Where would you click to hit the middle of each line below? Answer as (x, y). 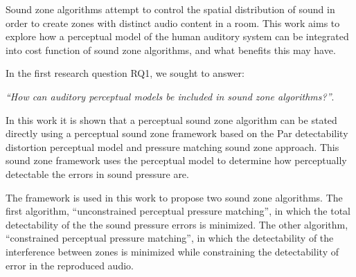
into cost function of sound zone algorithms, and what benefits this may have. (171, 50)
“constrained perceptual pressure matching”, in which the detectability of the (170, 238)
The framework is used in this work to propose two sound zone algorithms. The (174, 197)
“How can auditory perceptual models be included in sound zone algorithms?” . (170, 96)
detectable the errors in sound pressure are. (97, 173)
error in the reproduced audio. (70, 265)
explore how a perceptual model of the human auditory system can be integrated (177, 36)
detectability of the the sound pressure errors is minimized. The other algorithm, (177, 224)
